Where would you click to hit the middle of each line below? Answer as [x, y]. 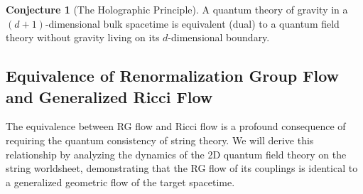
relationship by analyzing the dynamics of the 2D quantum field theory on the [176, 154]
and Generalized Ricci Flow [109, 96]
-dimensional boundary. [219, 37]
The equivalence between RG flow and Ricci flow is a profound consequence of [176, 126]
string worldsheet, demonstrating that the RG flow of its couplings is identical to [182, 168]
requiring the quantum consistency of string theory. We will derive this [160, 140]
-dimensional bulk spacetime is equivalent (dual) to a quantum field [192, 23]
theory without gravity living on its [83, 37]
